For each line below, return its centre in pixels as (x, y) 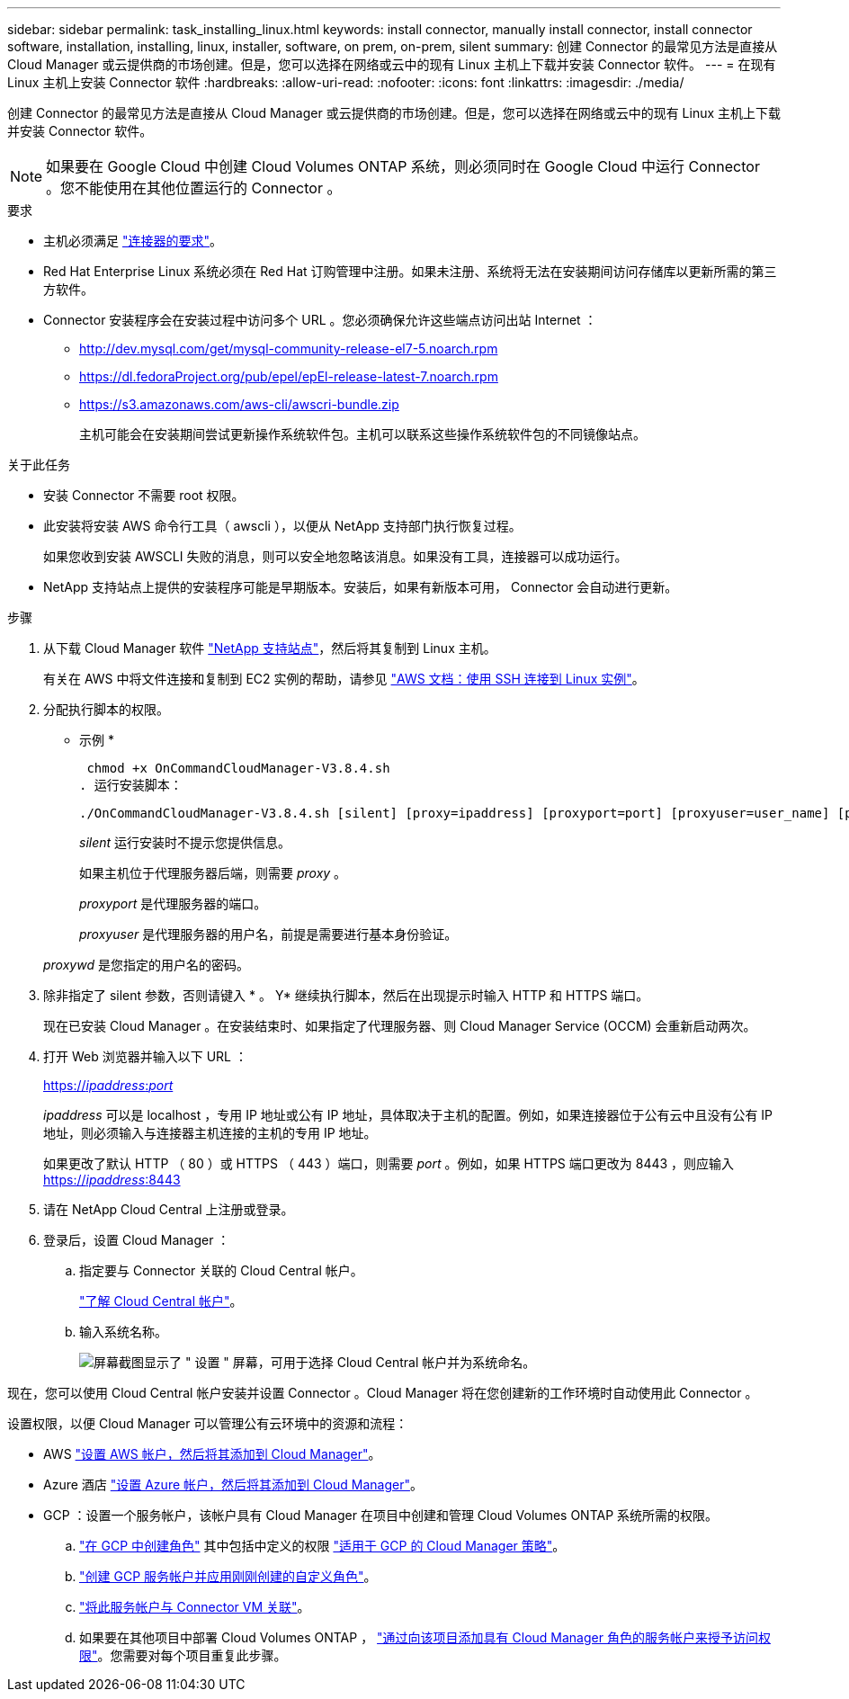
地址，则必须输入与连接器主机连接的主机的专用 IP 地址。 (210, 1133)
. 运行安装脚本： (131, 785)
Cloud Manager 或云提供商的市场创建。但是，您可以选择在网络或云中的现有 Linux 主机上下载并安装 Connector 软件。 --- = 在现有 (392, 64)
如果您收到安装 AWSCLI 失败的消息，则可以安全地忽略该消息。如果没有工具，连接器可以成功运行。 (335, 556)
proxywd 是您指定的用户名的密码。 (146, 965)
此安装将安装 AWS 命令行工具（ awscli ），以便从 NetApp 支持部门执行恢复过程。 (282, 526)
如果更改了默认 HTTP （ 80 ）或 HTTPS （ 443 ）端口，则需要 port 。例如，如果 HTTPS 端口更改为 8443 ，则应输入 (389, 1163)
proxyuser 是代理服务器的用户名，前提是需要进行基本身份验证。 (268, 934)
